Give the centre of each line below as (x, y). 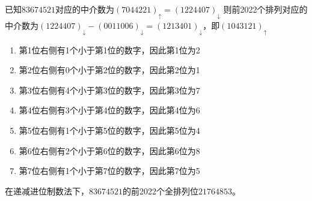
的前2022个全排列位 (161, 190)
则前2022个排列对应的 (265, 9)
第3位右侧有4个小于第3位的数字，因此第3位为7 (109, 90)
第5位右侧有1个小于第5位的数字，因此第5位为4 (109, 130)
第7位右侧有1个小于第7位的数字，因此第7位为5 (109, 171)
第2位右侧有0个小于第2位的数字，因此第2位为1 (109, 70)
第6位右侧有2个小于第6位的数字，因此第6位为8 (109, 150)
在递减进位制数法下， (47, 190)
